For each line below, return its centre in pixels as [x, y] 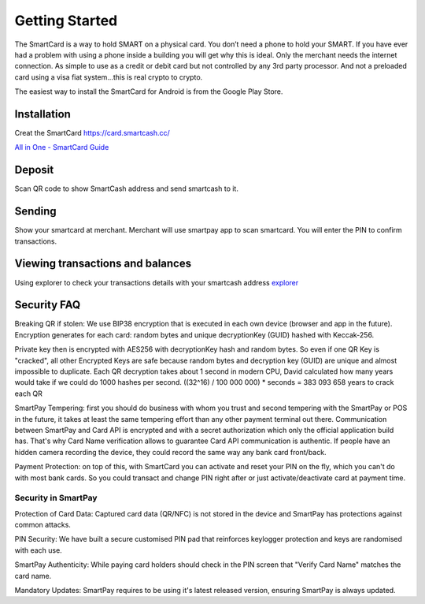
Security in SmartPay [56, 498]
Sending [35, 212]
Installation [42, 114]
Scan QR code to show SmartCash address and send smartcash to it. [127, 188]
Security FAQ [48, 305]
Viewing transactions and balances [103, 264]
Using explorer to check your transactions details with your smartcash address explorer [157, 282]
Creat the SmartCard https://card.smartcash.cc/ [92, 133]
